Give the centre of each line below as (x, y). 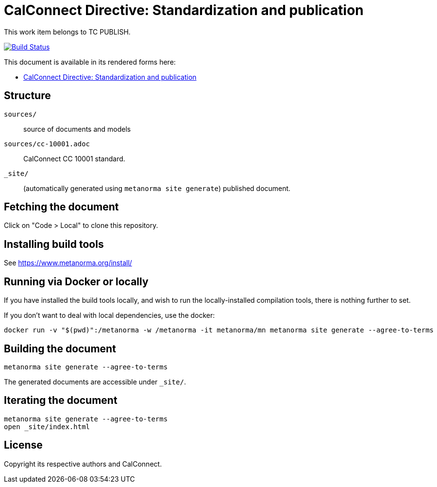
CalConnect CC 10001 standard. (74, 158)
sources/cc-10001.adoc (47, 144)
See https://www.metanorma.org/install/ (68, 263)
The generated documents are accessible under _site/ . (95, 382)
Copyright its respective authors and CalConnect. (83, 464)
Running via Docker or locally (76, 281)
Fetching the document (61, 207)
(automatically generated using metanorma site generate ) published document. (157, 188)
